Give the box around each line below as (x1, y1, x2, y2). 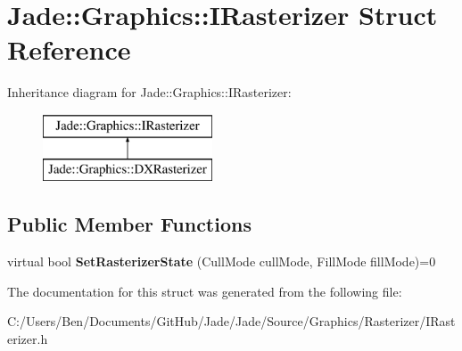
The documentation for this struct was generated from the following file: (7, 282, 402, 300)
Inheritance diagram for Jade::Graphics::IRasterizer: (7, 83, 292, 102)
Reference (7, 31, 131, 68)
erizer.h (7, 330, 48, 348)
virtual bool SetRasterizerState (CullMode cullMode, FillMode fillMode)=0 (7, 252, 436, 271)
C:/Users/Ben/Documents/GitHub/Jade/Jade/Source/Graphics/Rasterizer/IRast (7, 312, 456, 331)
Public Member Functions (7, 210, 252, 238)
